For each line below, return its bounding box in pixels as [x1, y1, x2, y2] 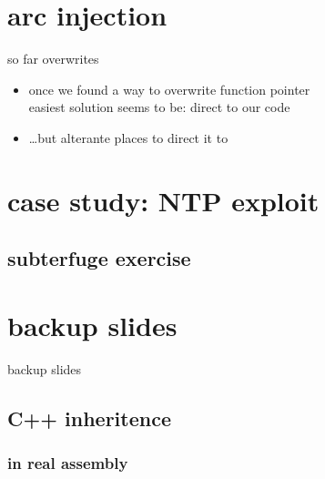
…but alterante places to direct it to [28, 127, 229, 147]
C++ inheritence [7, 403, 171, 432]
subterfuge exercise [7, 244, 191, 272]
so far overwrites [7, 49, 99, 68]
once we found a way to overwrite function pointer [28, 79, 310, 98]
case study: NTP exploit [7, 181, 320, 219]
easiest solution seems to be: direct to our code [28, 97, 290, 117]
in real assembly [7, 452, 128, 474]
